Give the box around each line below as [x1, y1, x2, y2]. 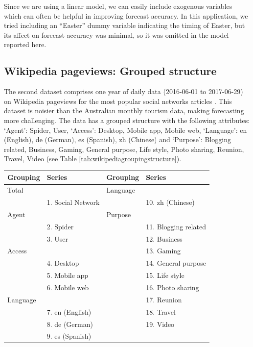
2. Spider [46, 221, 74, 231]
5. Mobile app [46, 270, 89, 280]
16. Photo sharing [146, 282, 199, 293]
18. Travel [146, 306, 176, 317]
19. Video [146, 319, 175, 329]
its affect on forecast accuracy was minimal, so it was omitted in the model [4, 29, 229, 40]
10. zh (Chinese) [146, 197, 195, 207]
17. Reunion [146, 294, 182, 304]
